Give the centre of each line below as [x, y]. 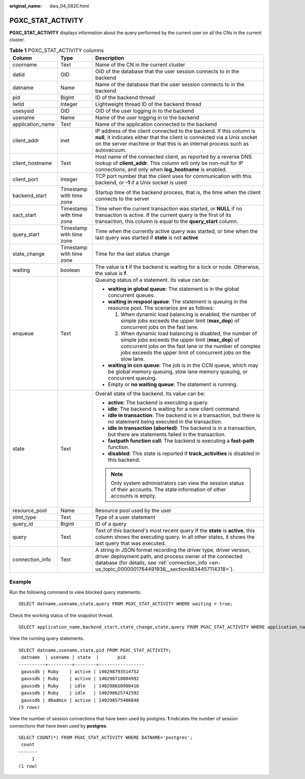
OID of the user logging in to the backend [145, 111]
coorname [25, 65]
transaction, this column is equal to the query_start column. [167, 222]
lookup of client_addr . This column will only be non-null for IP [169, 163]
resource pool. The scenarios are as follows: [161, 308]
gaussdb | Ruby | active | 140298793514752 [80, 671]
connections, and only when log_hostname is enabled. [161, 170]
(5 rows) [29, 707]
